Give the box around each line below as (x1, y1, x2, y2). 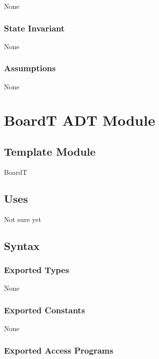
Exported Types (4, 263, 69, 276)
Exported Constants (4, 304, 85, 316)
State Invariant (4, 22, 65, 34)
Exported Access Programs (4, 344, 113, 356)
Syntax (4, 238, 40, 253)
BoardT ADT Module (4, 110, 156, 130)
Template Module (4, 143, 96, 159)
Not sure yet (4, 214, 41, 224)
